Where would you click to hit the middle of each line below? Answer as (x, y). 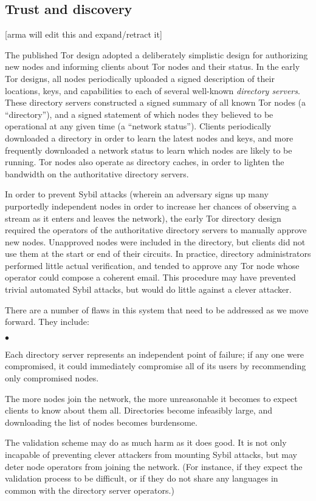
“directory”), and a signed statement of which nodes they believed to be (139, 114)
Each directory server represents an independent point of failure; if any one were (154, 354)
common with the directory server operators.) (90, 490)
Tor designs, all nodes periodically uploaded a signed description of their (140, 78)
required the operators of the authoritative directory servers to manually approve (156, 230)
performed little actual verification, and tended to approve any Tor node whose (152, 265)
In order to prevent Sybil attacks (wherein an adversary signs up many (137, 194)
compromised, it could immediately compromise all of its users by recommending (156, 366)
